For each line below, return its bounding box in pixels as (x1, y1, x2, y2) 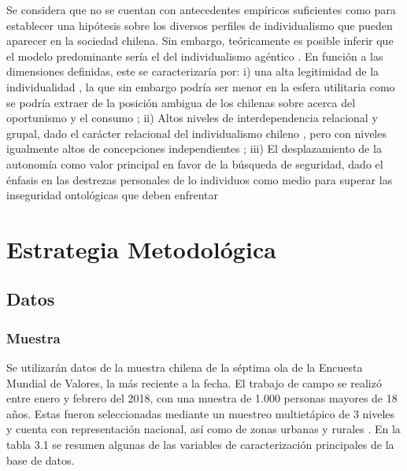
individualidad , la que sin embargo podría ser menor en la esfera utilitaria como (6, 78, 395, 95)
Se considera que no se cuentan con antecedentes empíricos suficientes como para (6, 2, 396, 17)
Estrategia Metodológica (6, 232, 276, 265)
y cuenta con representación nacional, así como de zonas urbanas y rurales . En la (6, 421, 401, 437)
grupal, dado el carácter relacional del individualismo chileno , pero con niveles (6, 124, 387, 141)
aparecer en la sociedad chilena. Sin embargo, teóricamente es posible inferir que (6, 32, 394, 49)
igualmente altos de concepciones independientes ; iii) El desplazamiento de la (6, 140, 382, 157)
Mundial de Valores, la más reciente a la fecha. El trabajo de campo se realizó (6, 374, 382, 391)
